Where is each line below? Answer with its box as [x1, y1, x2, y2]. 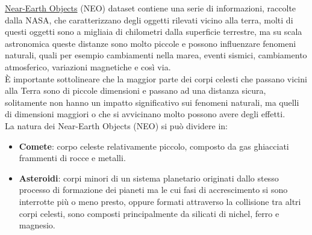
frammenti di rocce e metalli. [19, 151, 126, 164]
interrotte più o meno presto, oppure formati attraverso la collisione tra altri [19, 195, 301, 207]
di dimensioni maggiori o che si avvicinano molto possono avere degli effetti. [5, 108, 285, 120]
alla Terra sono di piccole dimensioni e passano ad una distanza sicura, [5, 84, 266, 97]
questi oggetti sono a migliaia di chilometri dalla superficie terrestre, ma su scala [5, 25, 302, 38]
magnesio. [19, 219, 55, 231]
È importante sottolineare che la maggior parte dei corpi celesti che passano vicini [5, 72, 307, 85]
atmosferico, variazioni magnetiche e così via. [5, 60, 171, 73]
